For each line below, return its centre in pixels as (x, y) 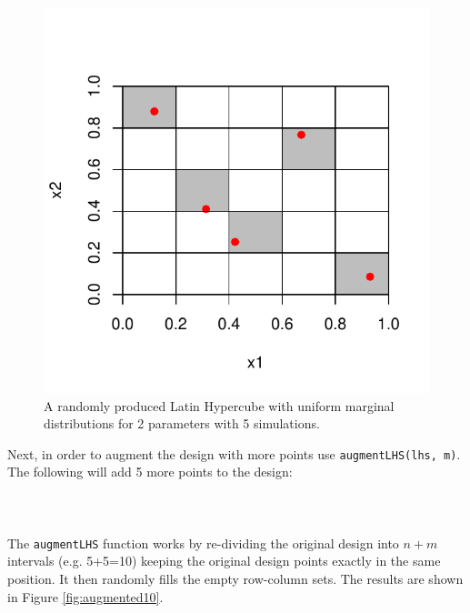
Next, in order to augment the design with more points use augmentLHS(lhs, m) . (234, 453)
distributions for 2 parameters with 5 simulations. (182, 423)
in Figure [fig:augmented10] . (85, 596)
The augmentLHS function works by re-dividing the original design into (203, 543)
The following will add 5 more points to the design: (150, 472)
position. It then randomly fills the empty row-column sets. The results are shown (235, 579)
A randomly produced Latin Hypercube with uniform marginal (219, 405)
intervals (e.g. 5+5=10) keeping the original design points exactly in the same (224, 561)
